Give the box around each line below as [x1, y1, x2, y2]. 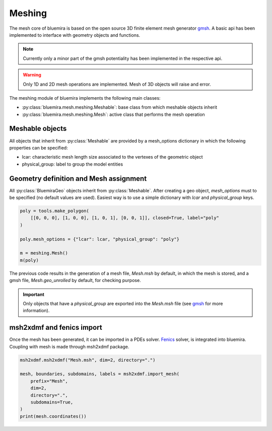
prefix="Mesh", [30, 378, 68, 384]
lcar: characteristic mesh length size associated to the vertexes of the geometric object [22, 154, 203, 160]
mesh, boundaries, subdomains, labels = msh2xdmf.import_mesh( [20, 371, 180, 377]
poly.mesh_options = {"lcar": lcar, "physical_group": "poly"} [20, 236, 180, 242]
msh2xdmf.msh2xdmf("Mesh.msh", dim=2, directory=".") [20, 357, 156, 363]
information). [23, 308, 50, 314]
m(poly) [20, 257, 39, 263]
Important [23, 291, 45, 297]
